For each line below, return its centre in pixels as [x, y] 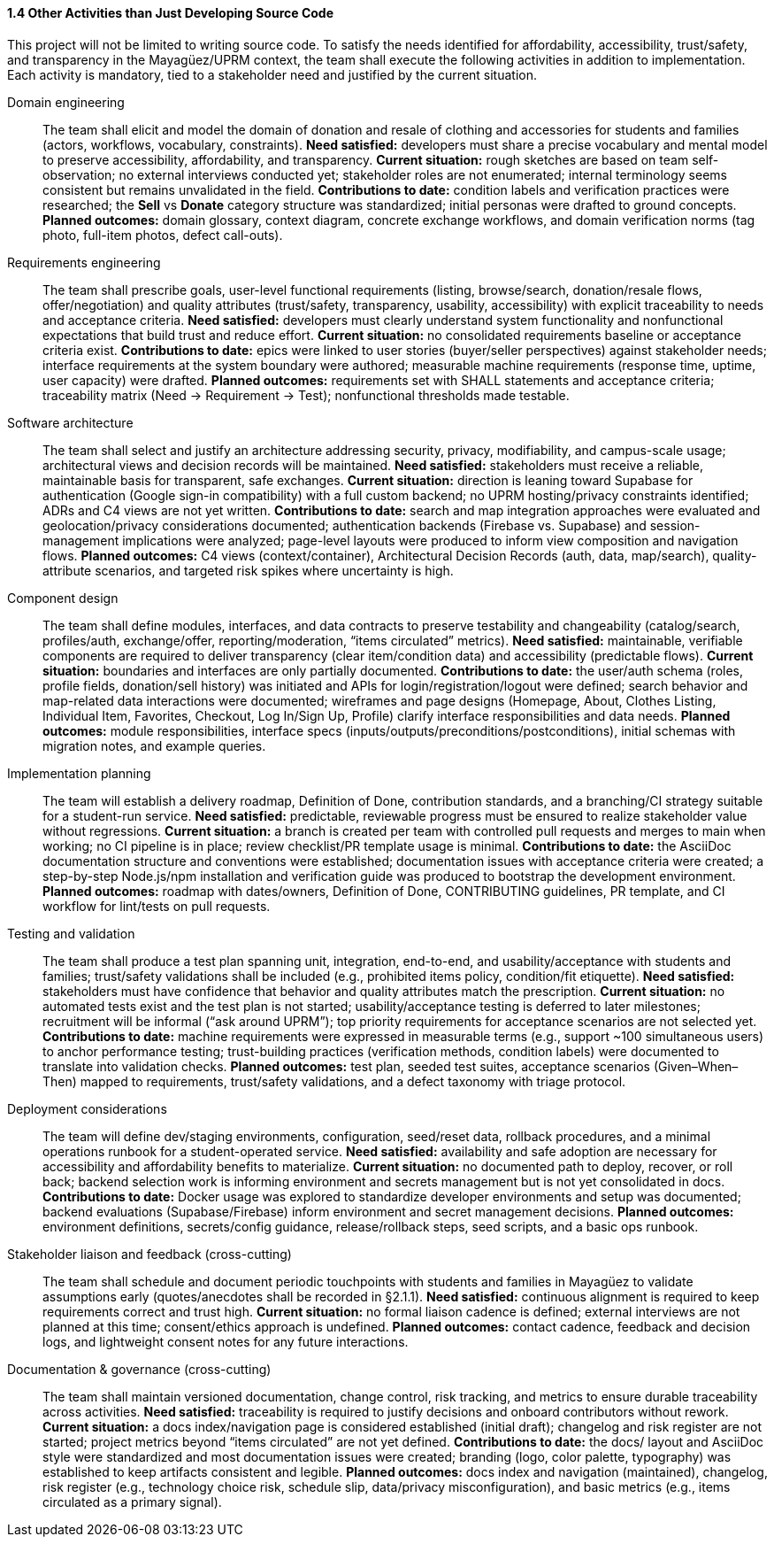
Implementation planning [79, 773]
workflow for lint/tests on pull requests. [157, 906]
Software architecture [70, 422]
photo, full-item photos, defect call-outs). [163, 235]
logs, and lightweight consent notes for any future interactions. [226, 1341]
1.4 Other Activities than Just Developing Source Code [171, 13]
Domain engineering [66, 102]
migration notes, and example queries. [154, 745]
